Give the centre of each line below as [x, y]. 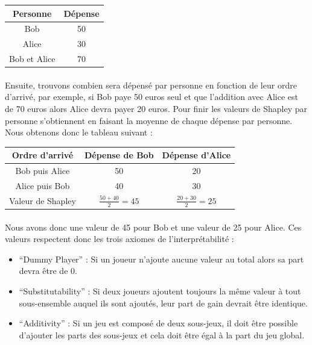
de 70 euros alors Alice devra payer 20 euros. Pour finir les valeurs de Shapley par [156, 108]
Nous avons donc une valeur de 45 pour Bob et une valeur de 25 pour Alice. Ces [153, 227]
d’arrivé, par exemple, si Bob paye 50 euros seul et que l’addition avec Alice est [151, 97]
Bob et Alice [32, 59]
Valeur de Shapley [43, 200]
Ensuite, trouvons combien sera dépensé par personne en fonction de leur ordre [151, 85]
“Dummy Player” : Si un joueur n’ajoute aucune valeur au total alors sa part [161, 259]
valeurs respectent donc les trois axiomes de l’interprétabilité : [119, 239]
